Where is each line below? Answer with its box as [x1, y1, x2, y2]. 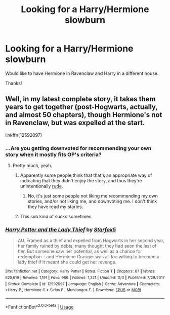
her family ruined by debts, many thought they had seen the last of [17, 243, 157, 249]
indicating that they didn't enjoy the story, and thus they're [20, 178, 143, 184]
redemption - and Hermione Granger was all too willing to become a [17, 254, 159, 260]
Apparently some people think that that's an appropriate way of [20, 172, 153, 178]
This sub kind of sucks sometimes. [20, 214, 93, 220]
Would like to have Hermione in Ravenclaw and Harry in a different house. [5, 70, 159, 76]
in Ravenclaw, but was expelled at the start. [5, 119, 145, 127]
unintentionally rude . [20, 183, 63, 189]
